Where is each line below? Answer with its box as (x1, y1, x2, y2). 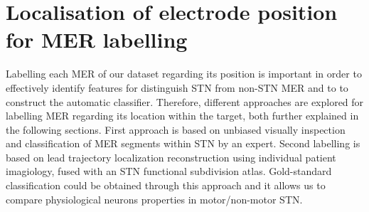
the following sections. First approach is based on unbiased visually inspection (6, 122, 346, 137)
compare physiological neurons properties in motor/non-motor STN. (6, 191, 303, 206)
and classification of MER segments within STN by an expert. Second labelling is (6, 136, 360, 151)
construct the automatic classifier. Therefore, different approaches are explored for (6, 94, 364, 109)
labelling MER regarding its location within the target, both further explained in (6, 108, 359, 123)
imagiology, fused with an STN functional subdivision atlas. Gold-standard (6, 164, 332, 179)
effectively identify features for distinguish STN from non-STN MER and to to (6, 80, 348, 95)
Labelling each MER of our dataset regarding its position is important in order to (6, 66, 362, 81)
